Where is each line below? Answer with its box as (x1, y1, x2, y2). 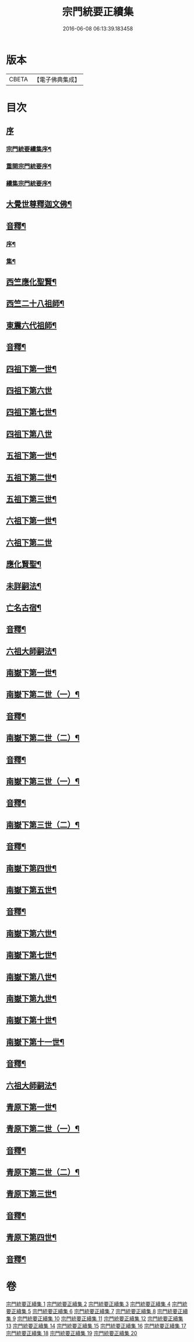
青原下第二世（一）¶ (6, 1124, 80, 1134)
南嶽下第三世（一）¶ (6, 776, 80, 787)
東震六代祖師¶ (6, 320, 57, 331)
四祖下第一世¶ (6, 364, 57, 374)
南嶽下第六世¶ (6, 928, 57, 938)
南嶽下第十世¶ (6, 1016, 57, 1026)
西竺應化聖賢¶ (6, 277, 57, 287)
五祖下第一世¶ (6, 451, 57, 461)
